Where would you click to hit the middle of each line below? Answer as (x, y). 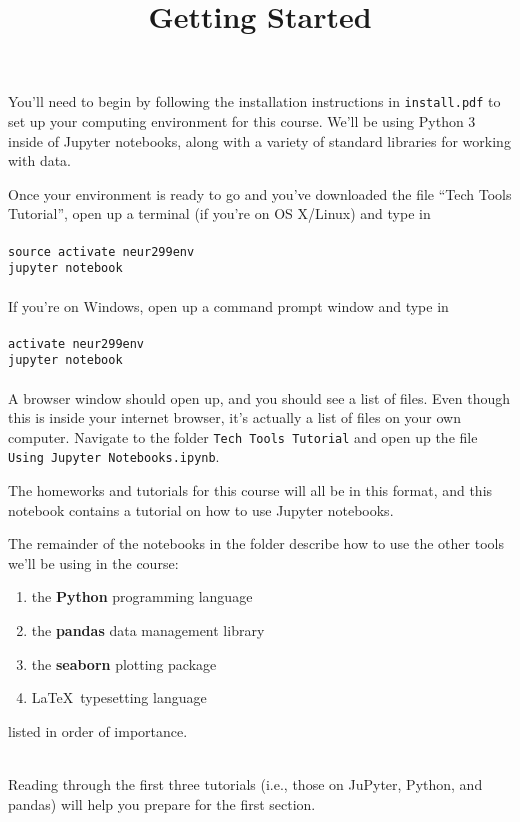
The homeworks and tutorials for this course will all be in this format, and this (250, 490)
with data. (40, 160)
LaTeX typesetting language (119, 697)
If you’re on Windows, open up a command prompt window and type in (228, 305)
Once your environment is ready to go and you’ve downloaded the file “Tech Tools (260, 193)
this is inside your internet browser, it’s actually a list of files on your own (235, 417)
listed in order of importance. (98, 730)
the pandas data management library (148, 630)
